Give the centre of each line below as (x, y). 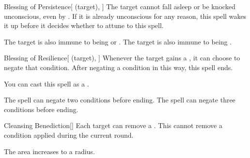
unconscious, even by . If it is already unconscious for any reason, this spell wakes (125, 16)
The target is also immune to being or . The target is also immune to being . (118, 41)
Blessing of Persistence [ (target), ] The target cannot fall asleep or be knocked (120, 6)
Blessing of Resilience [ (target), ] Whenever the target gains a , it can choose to (122, 58)
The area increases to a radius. (49, 151)
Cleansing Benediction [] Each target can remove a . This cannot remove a (113, 125)
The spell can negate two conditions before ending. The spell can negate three (120, 100)
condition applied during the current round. (69, 135)
